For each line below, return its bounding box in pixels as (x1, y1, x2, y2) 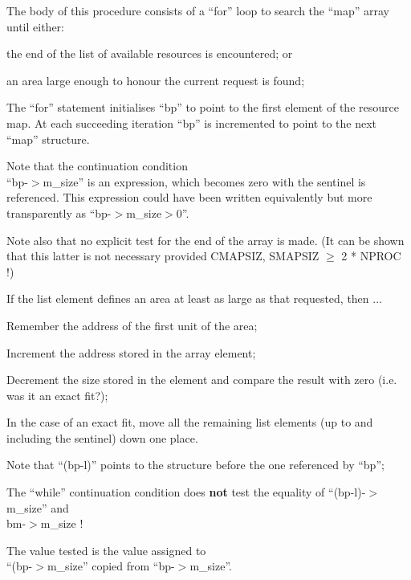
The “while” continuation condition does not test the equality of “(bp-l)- (6, 484, 366, 500)
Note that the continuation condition (6, 157, 188, 174)
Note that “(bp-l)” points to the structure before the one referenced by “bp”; (6, 456, 385, 473)
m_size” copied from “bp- (47, 558, 175, 574)
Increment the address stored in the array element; (6, 344, 256, 361)
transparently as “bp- (6, 204, 112, 221)
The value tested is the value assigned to (6, 541, 206, 558)
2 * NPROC (341, 247, 401, 264)
